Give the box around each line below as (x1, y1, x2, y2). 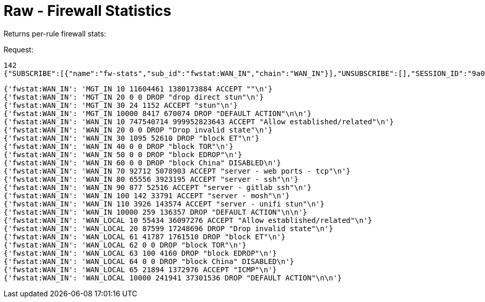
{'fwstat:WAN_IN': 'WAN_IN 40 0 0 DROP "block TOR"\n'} (4, 142, 233, 150)
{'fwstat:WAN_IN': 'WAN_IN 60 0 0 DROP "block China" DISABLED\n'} (4, 158, 281, 167)
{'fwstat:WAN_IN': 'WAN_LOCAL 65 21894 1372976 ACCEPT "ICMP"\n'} (4, 265, 277, 274)
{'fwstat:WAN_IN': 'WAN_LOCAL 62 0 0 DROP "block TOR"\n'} (4, 240, 247, 249)
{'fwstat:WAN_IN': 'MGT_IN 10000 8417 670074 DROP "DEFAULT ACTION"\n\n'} (4, 109, 312, 118)
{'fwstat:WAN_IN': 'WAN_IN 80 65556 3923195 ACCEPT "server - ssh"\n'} (4, 175, 299, 183)
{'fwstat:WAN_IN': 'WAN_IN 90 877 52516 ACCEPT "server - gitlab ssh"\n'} (4, 183, 312, 192)
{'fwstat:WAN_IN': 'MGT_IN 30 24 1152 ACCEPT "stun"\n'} (4, 101, 238, 109)
